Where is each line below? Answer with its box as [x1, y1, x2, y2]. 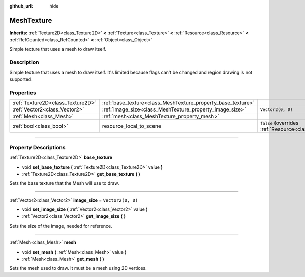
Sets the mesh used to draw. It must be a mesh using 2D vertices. [9, 265, 147, 271]
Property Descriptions [9, 144, 66, 151]
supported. [9, 76, 33, 82]
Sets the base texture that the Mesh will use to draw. [9, 180, 119, 186]
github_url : [9, 3, 33, 9]
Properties [9, 89, 37, 96]
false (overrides [260, 120, 299, 127]
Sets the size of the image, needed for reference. [9, 223, 112, 229]
